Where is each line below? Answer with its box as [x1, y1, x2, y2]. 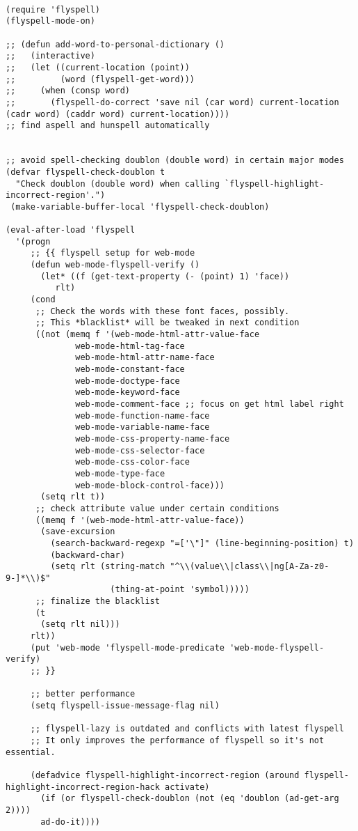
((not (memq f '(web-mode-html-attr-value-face [35, 329, 260, 340]
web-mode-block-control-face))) [75, 480, 225, 490]
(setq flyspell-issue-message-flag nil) [30, 701, 220, 711]
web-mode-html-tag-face [75, 341, 185, 351]
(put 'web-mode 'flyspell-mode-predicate [30, 642, 225, 653]
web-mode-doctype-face [75, 375, 180, 386]
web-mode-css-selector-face [75, 445, 205, 456]
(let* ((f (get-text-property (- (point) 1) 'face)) [40, 271, 290, 281]
